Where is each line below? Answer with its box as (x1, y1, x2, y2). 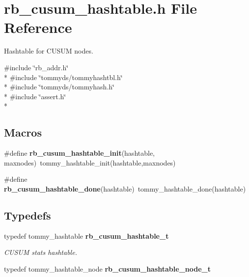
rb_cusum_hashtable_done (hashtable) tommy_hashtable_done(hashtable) (4, 183, 246, 194)
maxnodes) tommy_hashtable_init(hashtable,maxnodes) (4, 157, 176, 167)
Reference (4, 17, 72, 37)
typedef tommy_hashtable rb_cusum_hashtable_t (4, 230, 169, 241)
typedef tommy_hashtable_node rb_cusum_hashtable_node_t (4, 263, 211, 274)
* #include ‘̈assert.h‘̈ (4, 91, 66, 101)
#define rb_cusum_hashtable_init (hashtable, (4, 148, 155, 158)
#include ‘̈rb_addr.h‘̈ (4, 62, 69, 72)
